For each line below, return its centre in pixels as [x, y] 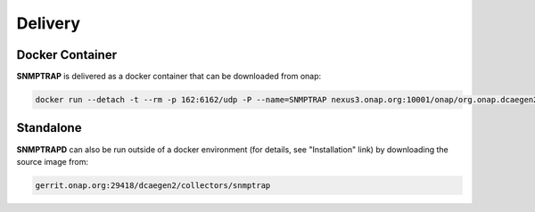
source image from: [53, 161]
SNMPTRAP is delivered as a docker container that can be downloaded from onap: [169, 77]
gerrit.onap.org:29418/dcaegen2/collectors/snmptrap [153, 185]
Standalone [49, 128]
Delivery [48, 23]
